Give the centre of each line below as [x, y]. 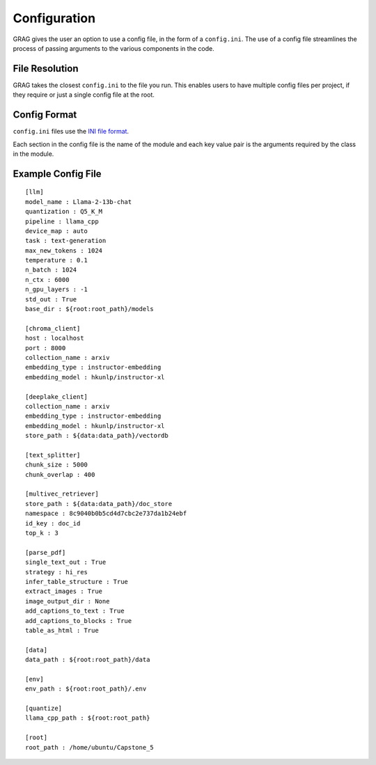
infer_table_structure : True [77, 582]
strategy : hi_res [57, 572]
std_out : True [51, 299]
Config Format [45, 115]
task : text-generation [66, 241]
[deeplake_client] [57, 396]
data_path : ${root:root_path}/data [88, 660]
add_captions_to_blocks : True [79, 621]
